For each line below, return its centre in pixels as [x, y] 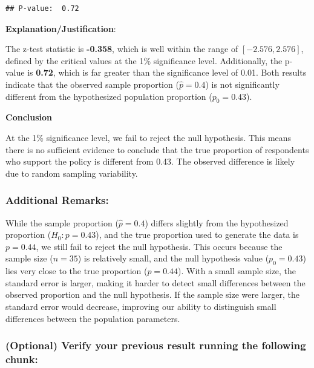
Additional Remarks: [57, 200]
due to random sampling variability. [72, 173]
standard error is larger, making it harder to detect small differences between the [155, 282]
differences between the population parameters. [93, 318]
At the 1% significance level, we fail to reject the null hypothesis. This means [149, 137]
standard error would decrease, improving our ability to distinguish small [141, 306]
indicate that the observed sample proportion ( [92, 84]
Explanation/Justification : [61, 28]
